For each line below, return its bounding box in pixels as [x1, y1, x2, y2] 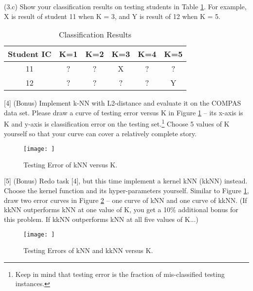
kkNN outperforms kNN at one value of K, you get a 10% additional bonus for [4, 204, 238, 215]
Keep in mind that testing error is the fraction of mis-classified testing [15, 269, 225, 279]
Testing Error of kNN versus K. [23, 159, 118, 169]
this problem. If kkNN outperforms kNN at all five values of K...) [4, 214, 199, 224]
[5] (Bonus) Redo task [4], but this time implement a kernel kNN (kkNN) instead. [4, 176, 248, 186]
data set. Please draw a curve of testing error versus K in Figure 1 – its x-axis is [4, 107, 243, 117]
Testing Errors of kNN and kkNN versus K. [23, 245, 153, 255]
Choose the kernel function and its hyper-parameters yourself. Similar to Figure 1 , [4, 185, 249, 196]
